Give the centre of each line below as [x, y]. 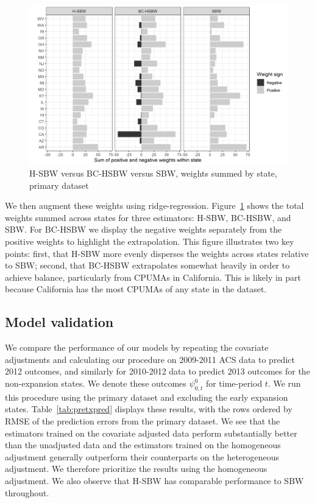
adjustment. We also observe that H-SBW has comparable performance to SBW [154, 480]
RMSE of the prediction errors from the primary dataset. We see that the [143, 421]
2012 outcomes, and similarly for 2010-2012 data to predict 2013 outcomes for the [157, 371]
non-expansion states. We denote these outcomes [96, 383]
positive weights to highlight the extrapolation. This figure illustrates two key [150, 241]
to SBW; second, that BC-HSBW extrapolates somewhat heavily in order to [147, 265]
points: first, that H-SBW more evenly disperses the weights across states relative [157, 253]
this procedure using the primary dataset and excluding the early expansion [147, 397]
